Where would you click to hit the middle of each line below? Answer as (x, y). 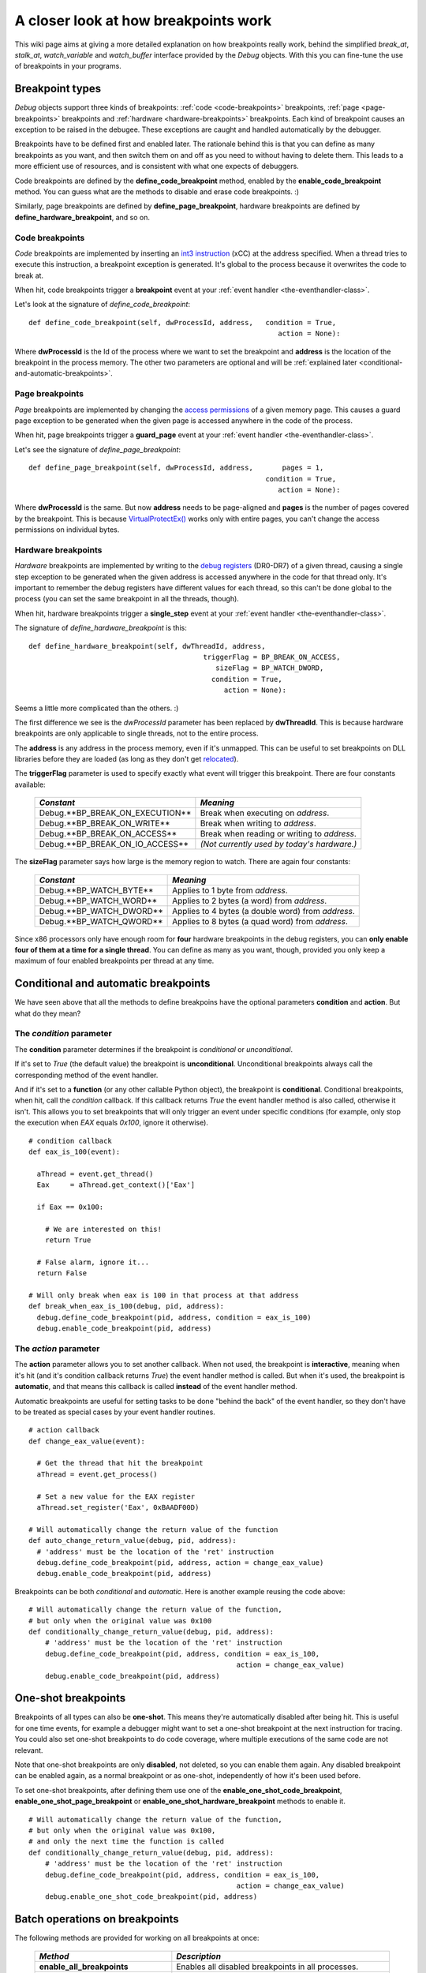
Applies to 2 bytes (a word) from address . (250, 900)
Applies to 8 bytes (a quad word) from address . (260, 921)
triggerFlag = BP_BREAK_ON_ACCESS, (272, 657)
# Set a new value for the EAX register (116, 1496)
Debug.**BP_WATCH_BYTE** (96, 890)
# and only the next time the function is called (127, 1842)
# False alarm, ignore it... (93, 1262)
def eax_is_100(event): (75, 1151)
